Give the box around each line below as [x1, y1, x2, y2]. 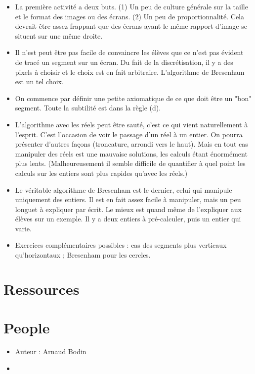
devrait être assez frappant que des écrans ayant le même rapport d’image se [15, 21, 247, 31]
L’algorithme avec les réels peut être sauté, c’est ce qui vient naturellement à [15, 119, 248, 129]
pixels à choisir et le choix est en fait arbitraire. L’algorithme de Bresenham [15, 66, 245, 77]
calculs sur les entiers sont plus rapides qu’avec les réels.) [15, 167, 188, 178]
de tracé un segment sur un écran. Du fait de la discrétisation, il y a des [15, 56, 233, 67]
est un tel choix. [15, 76, 64, 87]
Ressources [3, 278, 80, 299]
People [3, 318, 50, 338]
